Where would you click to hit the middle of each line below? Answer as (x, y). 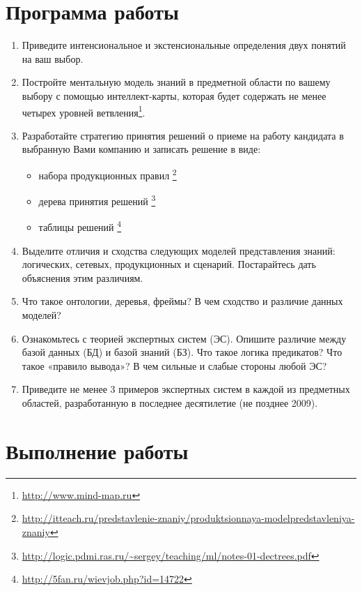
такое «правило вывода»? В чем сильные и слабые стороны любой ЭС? (174, 365)
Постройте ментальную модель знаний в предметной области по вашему (176, 82)
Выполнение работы (97, 450)
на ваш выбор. (53, 58)
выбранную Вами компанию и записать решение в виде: (141, 149)
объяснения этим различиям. (82, 277)
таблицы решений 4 (80, 226)
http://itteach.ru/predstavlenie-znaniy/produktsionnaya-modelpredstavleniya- (188, 518)
